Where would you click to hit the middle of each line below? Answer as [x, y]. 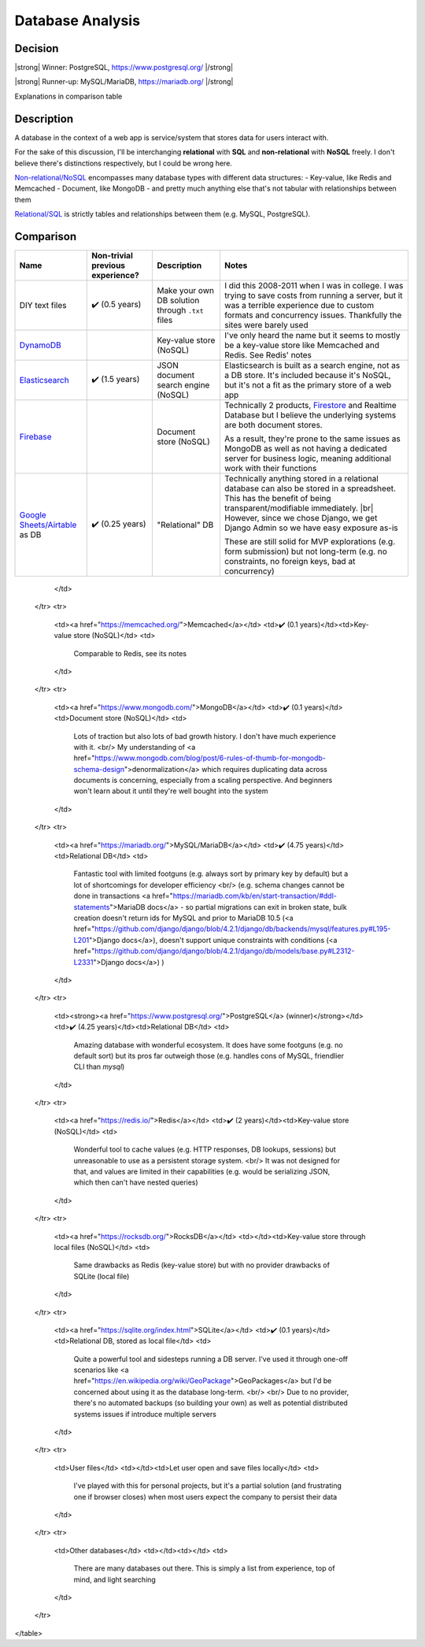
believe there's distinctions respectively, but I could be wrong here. [123, 163]
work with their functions [271, 468]
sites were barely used [266, 325]
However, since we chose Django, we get [301, 518]
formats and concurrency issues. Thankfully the [313, 315]
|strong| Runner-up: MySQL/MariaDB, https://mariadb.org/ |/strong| [124, 82]
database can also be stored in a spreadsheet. [310, 488]
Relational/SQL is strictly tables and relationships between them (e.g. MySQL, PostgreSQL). [163, 214]
